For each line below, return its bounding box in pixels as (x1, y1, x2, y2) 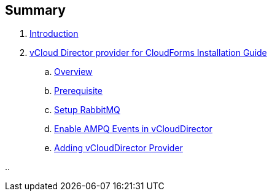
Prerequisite (54, 85, 103, 96)
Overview (54, 66, 93, 77)
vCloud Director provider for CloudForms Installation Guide (29, 47, 267, 58)
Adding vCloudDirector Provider (54, 143, 183, 154)
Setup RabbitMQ (54, 104, 120, 116)
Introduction (29, 28, 79, 39)
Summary (5, 2, 66, 18)
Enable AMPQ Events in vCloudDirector (54, 123, 212, 135)
